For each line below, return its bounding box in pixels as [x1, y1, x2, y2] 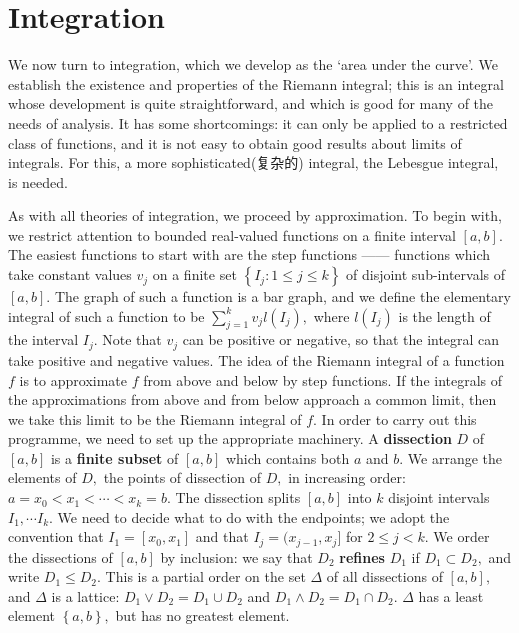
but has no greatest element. [115, 605, 290, 626]
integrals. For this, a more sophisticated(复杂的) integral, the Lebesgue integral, [8, 152, 499, 173]
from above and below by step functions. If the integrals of [143, 369, 503, 390]
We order [433, 526, 490, 547]
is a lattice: [51, 585, 120, 606]
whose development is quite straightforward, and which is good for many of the [8, 93, 494, 114]
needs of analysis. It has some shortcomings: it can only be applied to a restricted [8, 112, 508, 133]
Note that [102, 329, 162, 350]
